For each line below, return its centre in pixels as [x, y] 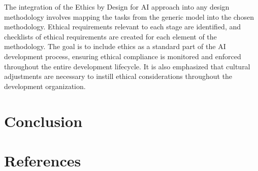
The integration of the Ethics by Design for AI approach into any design [117, 7]
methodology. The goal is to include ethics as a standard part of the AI [115, 46]
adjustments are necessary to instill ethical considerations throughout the [118, 76]
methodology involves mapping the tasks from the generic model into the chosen [129, 16]
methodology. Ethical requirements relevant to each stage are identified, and [123, 27]
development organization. [45, 86]
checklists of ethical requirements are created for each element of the [110, 36]
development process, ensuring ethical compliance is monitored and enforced [123, 56]
